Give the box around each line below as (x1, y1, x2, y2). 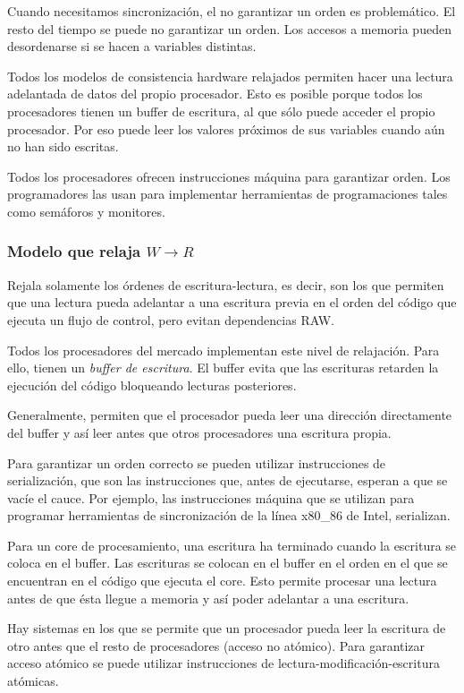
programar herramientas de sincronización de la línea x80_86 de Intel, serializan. (7, 506, 451, 525)
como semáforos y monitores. (7, 201, 165, 220)
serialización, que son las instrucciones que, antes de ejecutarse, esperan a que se (7, 471, 448, 490)
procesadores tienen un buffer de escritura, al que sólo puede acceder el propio (7, 101, 435, 120)
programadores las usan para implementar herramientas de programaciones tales (7, 184, 448, 203)
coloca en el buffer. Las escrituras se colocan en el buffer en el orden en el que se (7, 553, 448, 572)
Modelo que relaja (7, 240, 141, 262)
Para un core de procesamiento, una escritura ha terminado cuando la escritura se (7, 535, 457, 554)
